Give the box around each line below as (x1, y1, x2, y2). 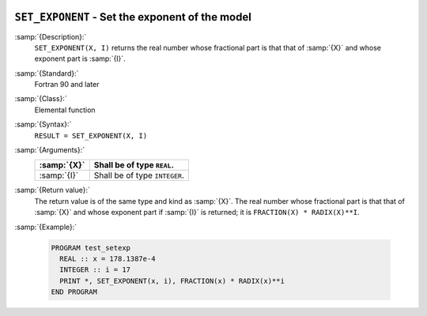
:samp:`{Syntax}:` (14, 119, 72, 130)
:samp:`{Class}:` (14, 94, 67, 103)
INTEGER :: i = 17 (59, 265, 130, 274)
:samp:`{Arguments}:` (14, 145, 85, 155)
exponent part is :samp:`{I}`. (34, 54, 126, 63)
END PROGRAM (51, 288, 98, 296)
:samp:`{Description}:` (14, 32, 87, 41)
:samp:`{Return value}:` (14, 186, 91, 195)
